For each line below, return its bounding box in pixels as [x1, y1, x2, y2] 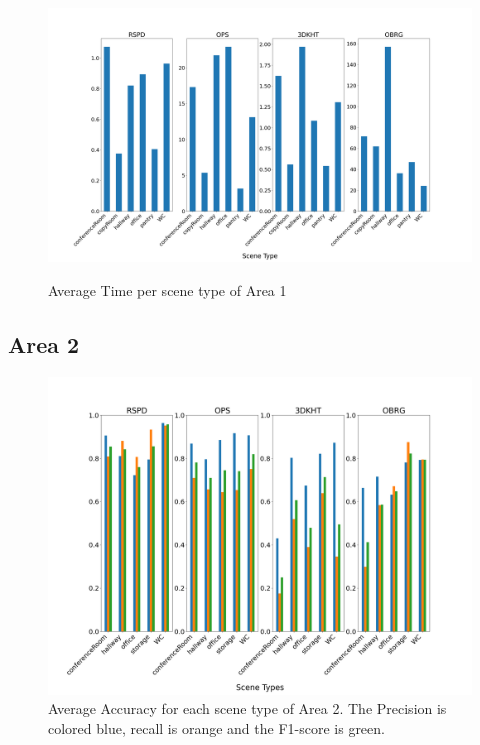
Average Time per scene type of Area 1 [48, 279, 287, 300]
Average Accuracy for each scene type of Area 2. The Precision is [48, 698, 447, 719]
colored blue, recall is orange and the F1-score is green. [48, 717, 385, 738]
